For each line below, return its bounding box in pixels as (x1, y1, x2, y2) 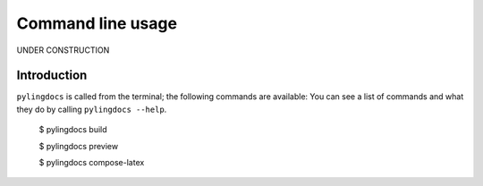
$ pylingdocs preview (38, 140, 119, 151)
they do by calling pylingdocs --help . (16, 104, 167, 114)
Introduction (16, 68, 88, 83)
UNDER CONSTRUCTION (16, 45, 110, 55)
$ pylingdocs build (38, 124, 107, 135)
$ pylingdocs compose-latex (38, 157, 145, 168)
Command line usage (16, 13, 178, 33)
